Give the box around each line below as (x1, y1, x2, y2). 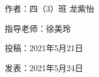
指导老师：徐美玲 (5, 22, 71, 34)
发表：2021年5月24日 (5, 61, 83, 73)
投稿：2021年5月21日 (5, 42, 83, 54)
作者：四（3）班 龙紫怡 (5, 2, 94, 14)
